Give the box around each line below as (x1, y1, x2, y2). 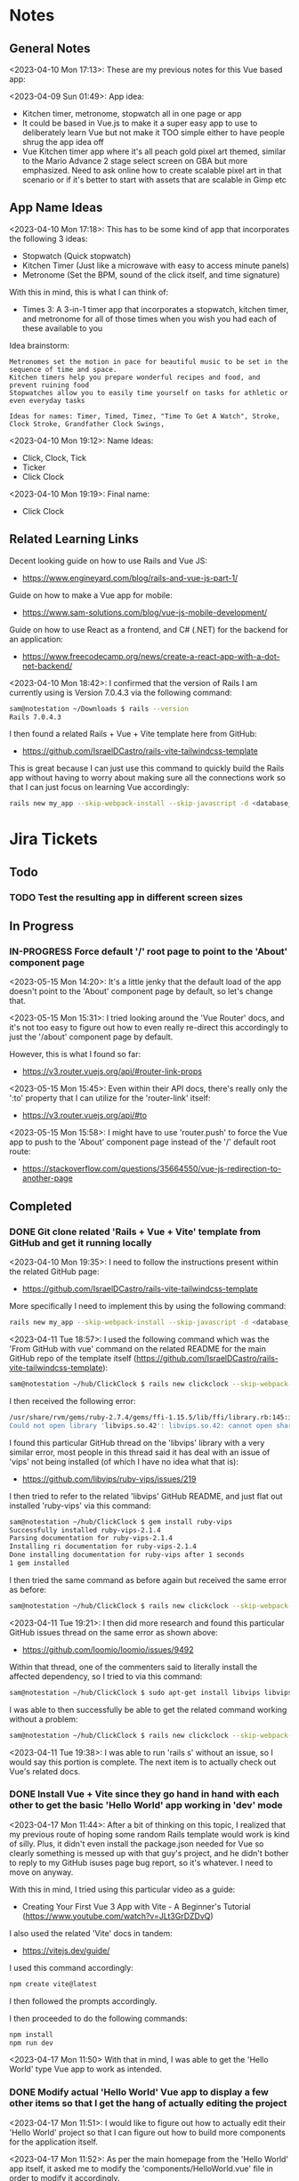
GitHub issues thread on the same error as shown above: (9, 1627, 218, 1637)
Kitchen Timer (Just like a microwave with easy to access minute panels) (21, 260, 290, 271)
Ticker (21, 462, 46, 473)
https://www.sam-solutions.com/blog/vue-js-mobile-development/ (21, 607, 268, 618)
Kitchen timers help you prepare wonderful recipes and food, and (9, 373, 261, 382)
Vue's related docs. (9, 1765, 81, 1776)
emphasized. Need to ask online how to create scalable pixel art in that (21, 166, 282, 175)
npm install (9, 2030, 53, 2039)
